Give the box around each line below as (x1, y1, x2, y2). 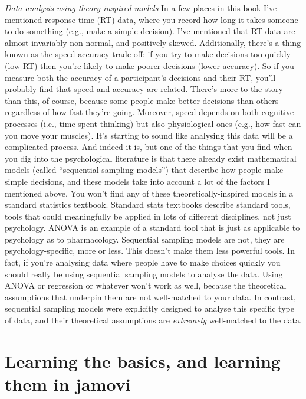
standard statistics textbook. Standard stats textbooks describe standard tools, (5, 198, 291, 211)
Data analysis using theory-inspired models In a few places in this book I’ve (5, 2, 277, 14)
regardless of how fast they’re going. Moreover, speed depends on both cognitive (5, 106, 294, 118)
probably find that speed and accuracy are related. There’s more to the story (5, 83, 283, 95)
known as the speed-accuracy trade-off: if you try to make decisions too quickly (5, 48, 291, 60)
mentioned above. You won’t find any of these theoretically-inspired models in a (5, 187, 294, 199)
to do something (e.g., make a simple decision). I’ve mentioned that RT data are (5, 25, 295, 37)
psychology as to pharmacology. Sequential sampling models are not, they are (5, 233, 285, 245)
